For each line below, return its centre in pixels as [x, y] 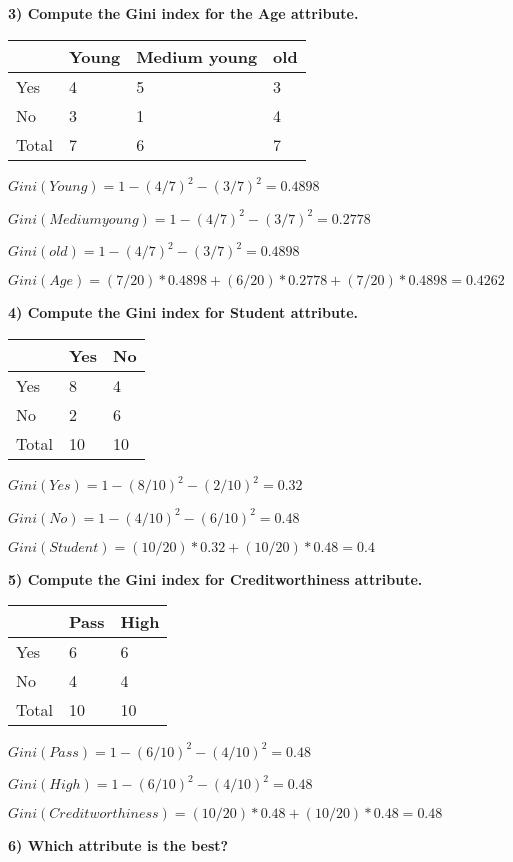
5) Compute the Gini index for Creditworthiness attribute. [215, 578]
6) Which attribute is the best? [118, 845]
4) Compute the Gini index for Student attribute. [183, 312]
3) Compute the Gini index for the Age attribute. [183, 13]
